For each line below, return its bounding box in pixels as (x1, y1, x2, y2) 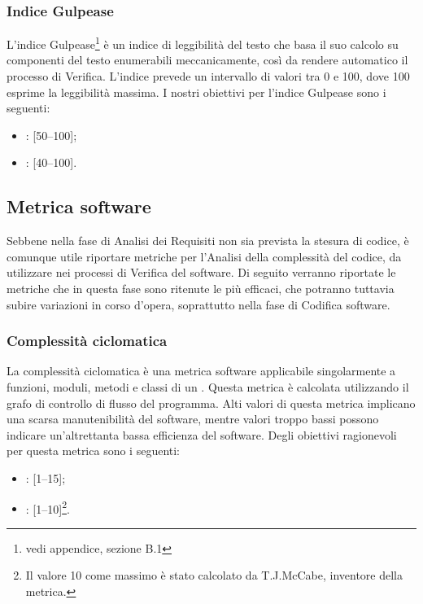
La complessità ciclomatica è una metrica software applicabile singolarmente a (7, 362, 396, 379)
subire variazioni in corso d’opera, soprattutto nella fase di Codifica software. (7, 295, 390, 313)
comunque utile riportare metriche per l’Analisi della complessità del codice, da (7, 247, 402, 265)
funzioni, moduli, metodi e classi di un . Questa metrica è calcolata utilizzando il (7, 379, 409, 396)
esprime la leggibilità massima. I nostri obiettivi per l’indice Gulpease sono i (7, 83, 386, 100)
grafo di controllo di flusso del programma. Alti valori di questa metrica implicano (7, 394, 416, 411)
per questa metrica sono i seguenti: (7, 442, 181, 459)
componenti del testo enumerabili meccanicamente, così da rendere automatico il (7, 51, 408, 68)
